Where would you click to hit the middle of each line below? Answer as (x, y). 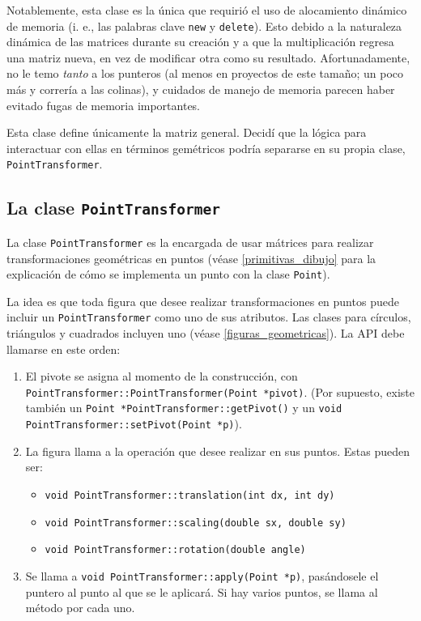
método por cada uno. (80, 608)
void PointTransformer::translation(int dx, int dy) (190, 495)
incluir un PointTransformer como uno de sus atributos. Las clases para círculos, (209, 317)
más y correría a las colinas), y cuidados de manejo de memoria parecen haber (201, 89)
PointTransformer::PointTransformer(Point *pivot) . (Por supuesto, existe (220, 391)
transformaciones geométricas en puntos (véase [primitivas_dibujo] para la (191, 258)
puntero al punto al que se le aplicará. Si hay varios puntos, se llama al (202, 591)
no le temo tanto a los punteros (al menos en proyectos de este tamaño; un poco (205, 73)
